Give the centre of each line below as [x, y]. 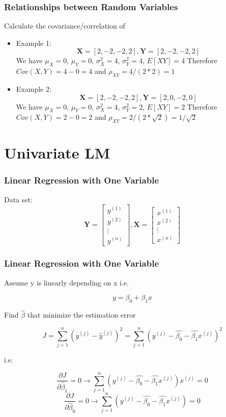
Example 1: [34, 43]
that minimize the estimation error [81, 315]
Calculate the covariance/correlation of [65, 26]
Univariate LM [57, 153]
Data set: [18, 199]
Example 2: [34, 89]
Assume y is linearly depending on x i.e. [66, 282]
